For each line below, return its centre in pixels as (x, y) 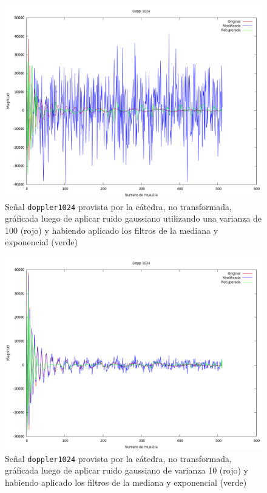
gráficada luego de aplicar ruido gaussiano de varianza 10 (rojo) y (127, 470)
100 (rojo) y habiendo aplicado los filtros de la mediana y (112, 230)
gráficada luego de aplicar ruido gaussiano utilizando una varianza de (133, 218)
